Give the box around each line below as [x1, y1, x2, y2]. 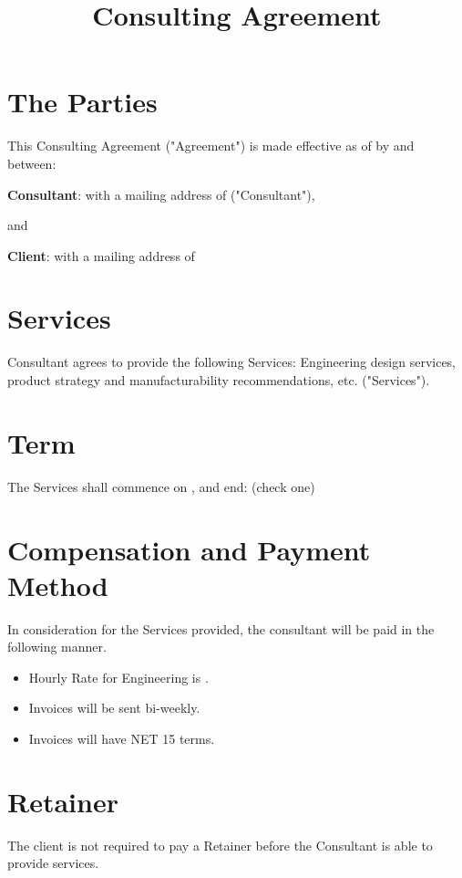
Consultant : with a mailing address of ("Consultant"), [7, 184, 315, 204]
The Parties [7, 83, 158, 120]
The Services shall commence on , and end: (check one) [7, 476, 315, 496]
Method [7, 566, 108, 603]
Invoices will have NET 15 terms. [28, 729, 215, 747]
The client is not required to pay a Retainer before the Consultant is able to [7, 835, 433, 854]
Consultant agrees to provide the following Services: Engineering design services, [7, 352, 457, 371]
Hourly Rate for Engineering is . [28, 667, 209, 686]
